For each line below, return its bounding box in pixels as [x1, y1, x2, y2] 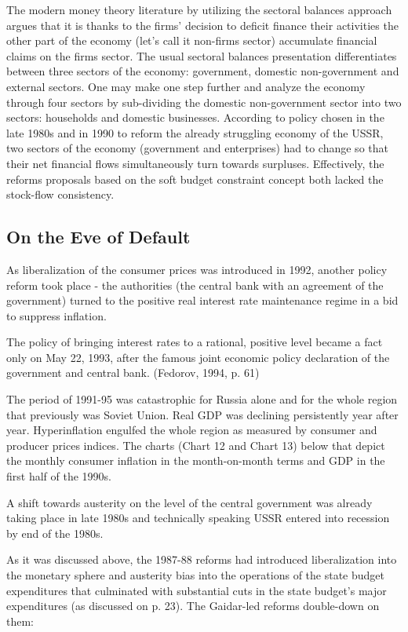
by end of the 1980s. [6, 524, 104, 541]
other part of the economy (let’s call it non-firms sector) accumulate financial [6, 32, 377, 49]
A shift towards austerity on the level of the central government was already [6, 494, 373, 510]
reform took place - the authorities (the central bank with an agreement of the [6, 276, 384, 293]
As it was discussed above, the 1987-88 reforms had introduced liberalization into [6, 551, 397, 568]
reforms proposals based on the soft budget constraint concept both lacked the [6, 170, 384, 187]
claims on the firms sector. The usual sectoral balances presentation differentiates [6, 47, 397, 64]
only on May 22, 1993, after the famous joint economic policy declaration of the [6, 349, 390, 365]
